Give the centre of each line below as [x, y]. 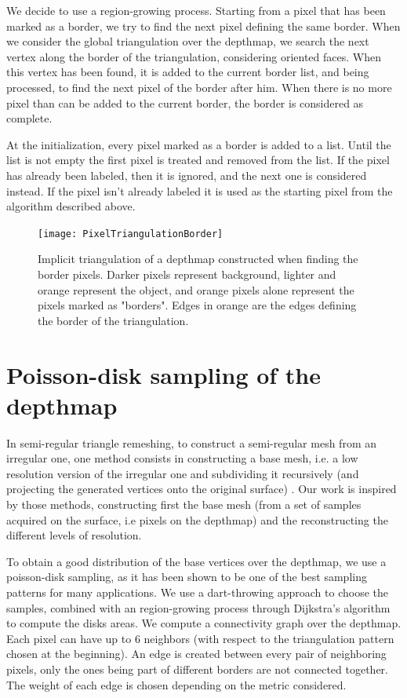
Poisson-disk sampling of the [164, 374]
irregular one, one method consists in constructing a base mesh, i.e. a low [182, 458]
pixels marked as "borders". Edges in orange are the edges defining [197, 305]
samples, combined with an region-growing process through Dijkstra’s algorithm [198, 607]
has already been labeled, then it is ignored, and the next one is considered [187, 175]
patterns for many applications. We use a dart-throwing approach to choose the [198, 592]
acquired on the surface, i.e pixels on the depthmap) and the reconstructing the [197, 519]
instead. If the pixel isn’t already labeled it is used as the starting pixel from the [200, 190]
